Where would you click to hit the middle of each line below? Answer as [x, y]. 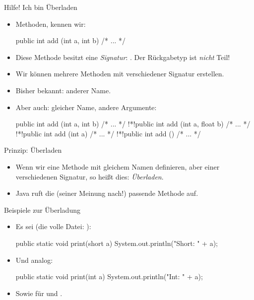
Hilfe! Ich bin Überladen [41, 7]
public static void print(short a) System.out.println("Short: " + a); [117, 243]
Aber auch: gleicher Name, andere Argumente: [86, 107]
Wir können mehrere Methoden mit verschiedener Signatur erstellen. [120, 74]
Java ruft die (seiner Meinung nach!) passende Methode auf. [107, 193]
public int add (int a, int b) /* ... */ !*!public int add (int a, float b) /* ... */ [133, 124]
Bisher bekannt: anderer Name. [63, 90]
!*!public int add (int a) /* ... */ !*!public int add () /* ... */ [108, 133]
